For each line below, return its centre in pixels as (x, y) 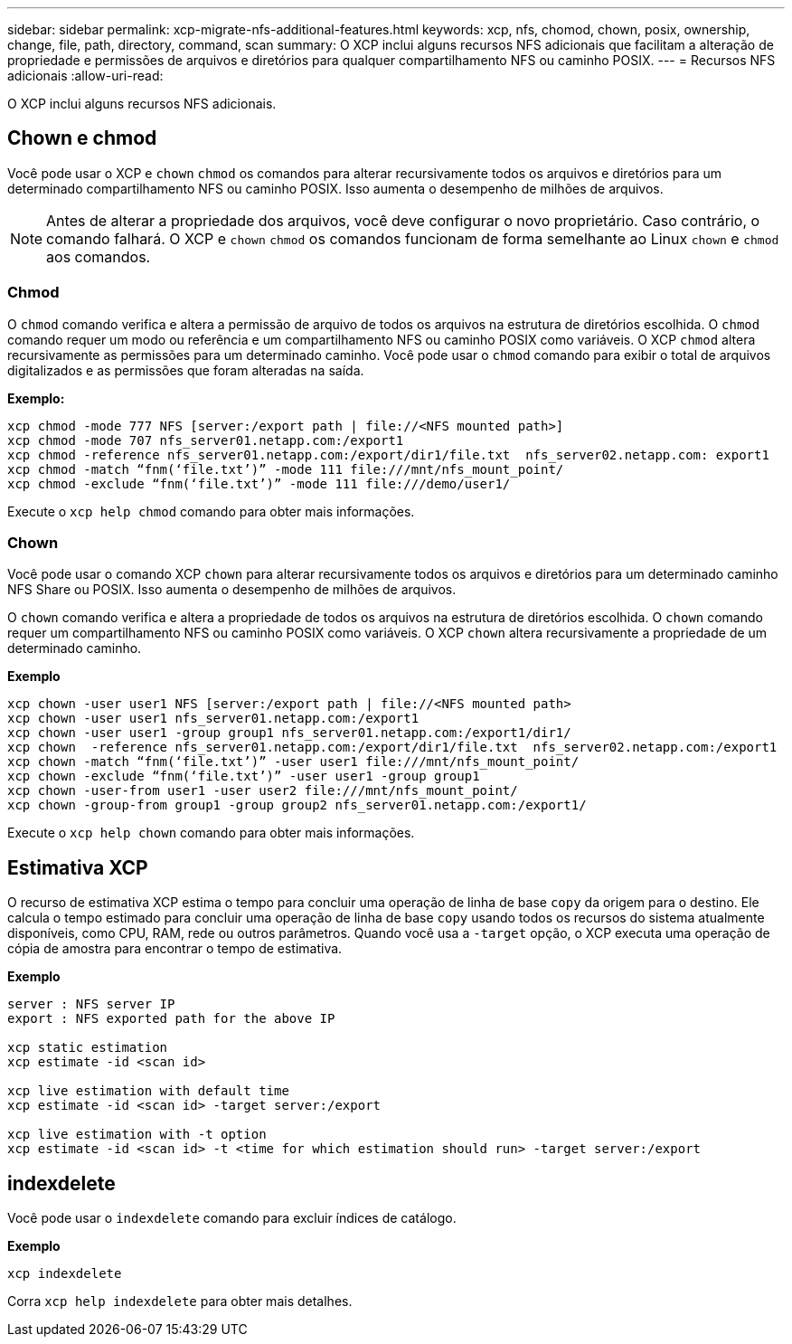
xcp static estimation (88, 1048)
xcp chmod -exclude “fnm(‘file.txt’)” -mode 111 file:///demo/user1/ (259, 483)
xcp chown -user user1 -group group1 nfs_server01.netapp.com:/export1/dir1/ (289, 733)
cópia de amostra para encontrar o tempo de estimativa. (175, 949)
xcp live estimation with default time (148, 1091)
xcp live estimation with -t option (137, 1135)
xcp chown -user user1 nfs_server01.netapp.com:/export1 (213, 719)
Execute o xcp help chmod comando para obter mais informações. (211, 511)
